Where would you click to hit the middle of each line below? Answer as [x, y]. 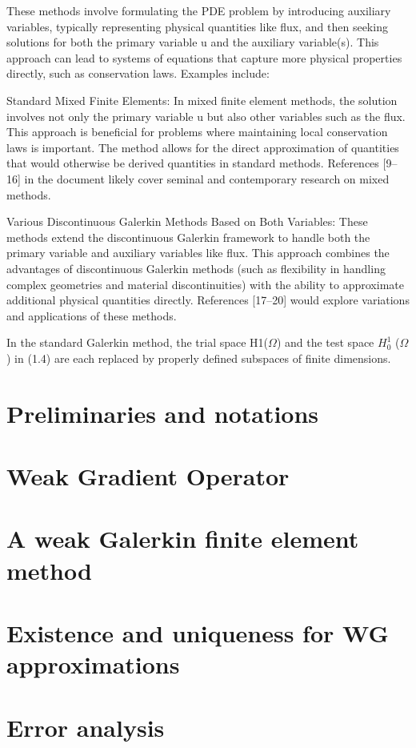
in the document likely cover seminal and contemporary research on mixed [207, 178]
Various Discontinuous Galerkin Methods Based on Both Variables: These [187, 221]
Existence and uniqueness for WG [198, 632]
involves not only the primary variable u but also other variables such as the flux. [206, 116]
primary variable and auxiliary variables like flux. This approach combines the [198, 253]
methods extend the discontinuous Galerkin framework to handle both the [188, 237]
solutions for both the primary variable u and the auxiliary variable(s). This [193, 42]
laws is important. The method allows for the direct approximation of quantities [203, 147]
